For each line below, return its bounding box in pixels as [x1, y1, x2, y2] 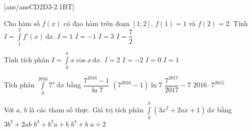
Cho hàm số [4, 18, 40, 28]
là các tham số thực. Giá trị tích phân [29, 104, 144, 114]
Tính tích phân [4, 54, 50, 65]
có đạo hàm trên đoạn [63, 18, 130, 28]
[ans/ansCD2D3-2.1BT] [4, 1, 75, 11]
